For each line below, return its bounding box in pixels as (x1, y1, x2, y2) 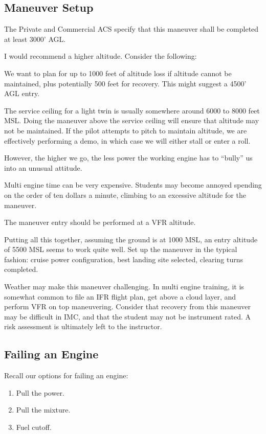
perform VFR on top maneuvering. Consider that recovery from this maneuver (4, 301, 251, 312)
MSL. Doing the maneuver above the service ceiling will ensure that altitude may (4, 115, 259, 126)
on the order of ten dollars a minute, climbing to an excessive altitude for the (4, 189, 246, 200)
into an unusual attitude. (4, 162, 82, 173)
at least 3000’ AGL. (4, 33, 66, 44)
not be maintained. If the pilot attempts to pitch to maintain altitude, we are (4, 125, 247, 135)
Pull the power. (16, 387, 64, 398)
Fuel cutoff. (16, 422, 52, 432)
